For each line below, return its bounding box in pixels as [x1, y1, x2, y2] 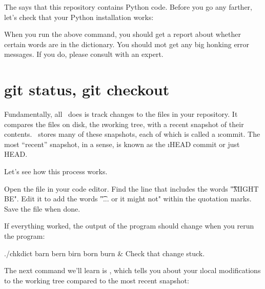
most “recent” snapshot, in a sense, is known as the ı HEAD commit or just [4, 138, 240, 149]
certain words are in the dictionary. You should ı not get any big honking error [4, 38, 250, 49]
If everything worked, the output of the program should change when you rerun [4, 220, 254, 231]
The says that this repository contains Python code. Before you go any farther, [4, 2, 252, 12]
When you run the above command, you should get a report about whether [4, 29, 241, 39]
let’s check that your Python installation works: [4, 11, 154, 22]
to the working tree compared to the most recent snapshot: [4, 275, 189, 285]
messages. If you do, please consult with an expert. [4, 49, 164, 59]
